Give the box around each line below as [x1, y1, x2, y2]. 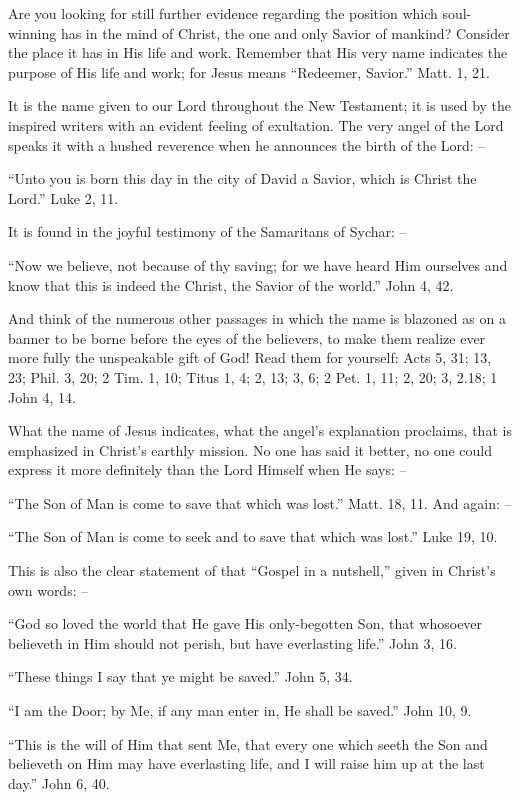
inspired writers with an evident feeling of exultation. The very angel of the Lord [8, 114, 504, 135]
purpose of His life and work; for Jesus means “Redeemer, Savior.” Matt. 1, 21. [8, 61, 491, 82]
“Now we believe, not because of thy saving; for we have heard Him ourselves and [8, 254, 508, 275]
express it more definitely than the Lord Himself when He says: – [8, 459, 407, 480]
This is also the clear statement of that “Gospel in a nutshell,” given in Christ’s [8, 560, 496, 581]
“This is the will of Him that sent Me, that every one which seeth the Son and [8, 733, 488, 754]
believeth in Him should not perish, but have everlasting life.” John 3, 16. [8, 632, 457, 653]
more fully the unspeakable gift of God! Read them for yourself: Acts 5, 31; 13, [8, 347, 492, 368]
